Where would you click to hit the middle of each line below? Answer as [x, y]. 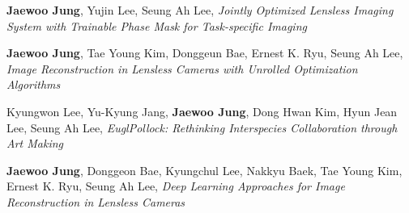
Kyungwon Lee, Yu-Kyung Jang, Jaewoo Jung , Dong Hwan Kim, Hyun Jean [202, 111]
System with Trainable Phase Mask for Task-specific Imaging [157, 25]
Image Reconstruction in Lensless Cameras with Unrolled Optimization [182, 68]
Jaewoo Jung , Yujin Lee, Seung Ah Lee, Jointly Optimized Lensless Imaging [200, 10]
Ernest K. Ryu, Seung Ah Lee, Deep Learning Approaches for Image [176, 186]
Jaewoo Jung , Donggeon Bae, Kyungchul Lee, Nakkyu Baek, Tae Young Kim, [204, 170]
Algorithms [34, 84]
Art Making [35, 143]
